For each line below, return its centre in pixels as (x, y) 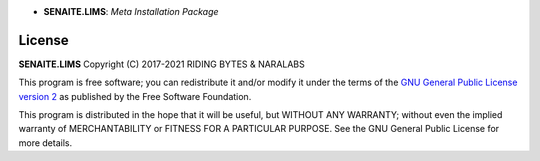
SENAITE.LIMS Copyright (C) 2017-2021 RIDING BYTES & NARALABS (161, 64)
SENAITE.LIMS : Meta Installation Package (131, 11)
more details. (45, 142)
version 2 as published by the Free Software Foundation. (135, 96)
